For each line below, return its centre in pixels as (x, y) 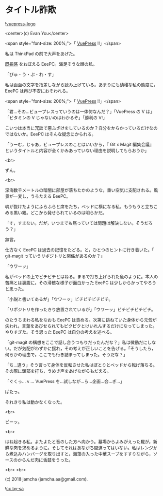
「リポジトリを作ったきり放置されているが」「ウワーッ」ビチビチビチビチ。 (80, 309)
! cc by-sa (15, 488)
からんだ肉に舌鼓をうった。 (45, 460)
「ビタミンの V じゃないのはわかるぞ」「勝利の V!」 (56, 117)
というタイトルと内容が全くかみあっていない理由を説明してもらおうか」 (77, 150)
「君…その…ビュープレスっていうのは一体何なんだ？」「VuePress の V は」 (80, 111)
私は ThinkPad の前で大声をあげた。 (41, 54)
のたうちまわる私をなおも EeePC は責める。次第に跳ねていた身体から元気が (81, 320)
